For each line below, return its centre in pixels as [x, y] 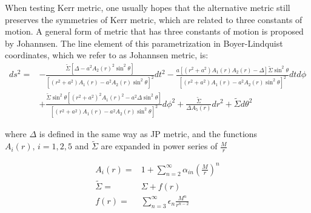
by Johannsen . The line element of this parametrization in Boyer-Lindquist [144, 43]
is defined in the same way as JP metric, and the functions [148, 134]
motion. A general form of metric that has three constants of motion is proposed [154, 31]
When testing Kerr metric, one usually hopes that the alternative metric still [148, 7]
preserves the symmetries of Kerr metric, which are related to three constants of [154, 19]
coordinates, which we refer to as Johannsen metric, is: [107, 55]
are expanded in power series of [159, 146]
